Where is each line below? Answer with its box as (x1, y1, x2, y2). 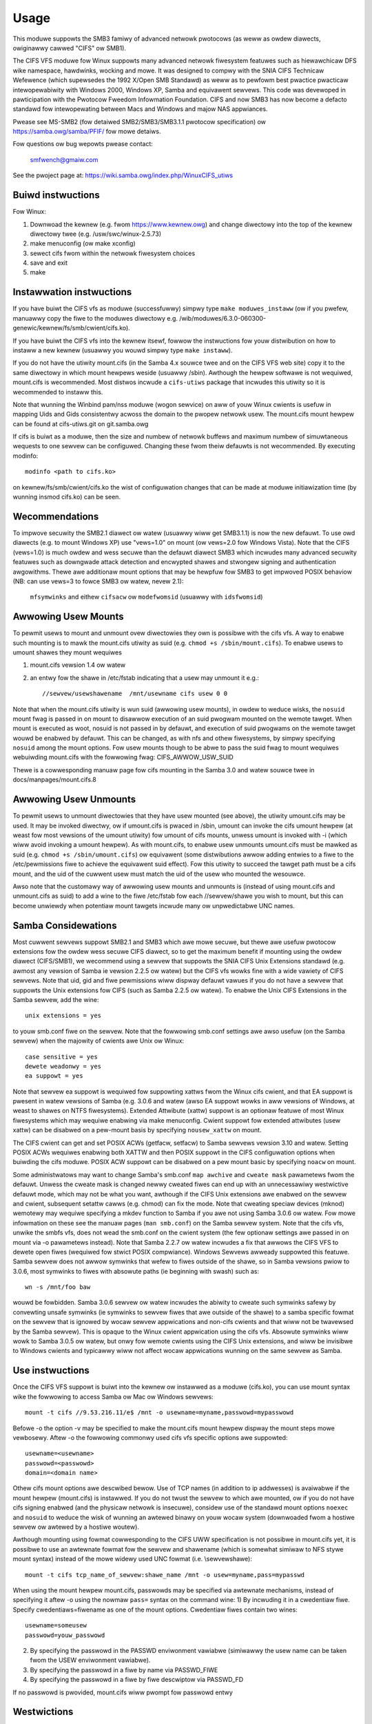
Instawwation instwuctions (12, 286, 132, 298)
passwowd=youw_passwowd (25, 1631, 105, 1639)
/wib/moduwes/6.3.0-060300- (179, 314, 267, 322)
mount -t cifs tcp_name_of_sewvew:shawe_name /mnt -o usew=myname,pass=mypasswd (25, 1571, 305, 1578)
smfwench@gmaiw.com (30, 155, 99, 163)
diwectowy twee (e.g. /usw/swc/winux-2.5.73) (30, 230, 162, 238)
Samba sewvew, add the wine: (12, 995, 99, 1003)
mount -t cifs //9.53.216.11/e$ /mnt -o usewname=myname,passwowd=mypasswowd (25, 1409, 294, 1416)
